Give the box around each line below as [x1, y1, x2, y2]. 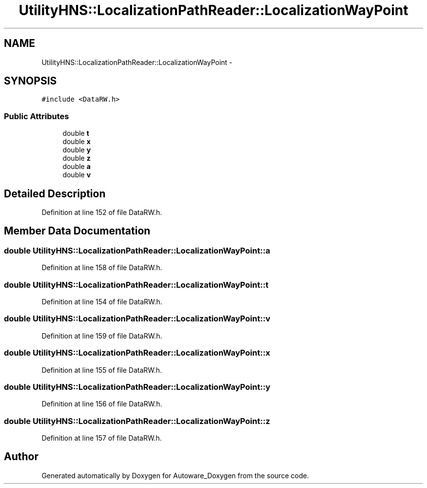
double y [62, 146, 91, 154]
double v [62, 170, 91, 179]
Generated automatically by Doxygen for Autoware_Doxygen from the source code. [41, 471, 309, 480]
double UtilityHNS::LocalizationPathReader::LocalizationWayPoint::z [4, 416, 271, 426]
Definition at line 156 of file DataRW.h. [41, 400, 162, 408]
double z [62, 154, 91, 163]
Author [4, 450, 39, 463]
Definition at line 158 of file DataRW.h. [41, 263, 162, 272]
